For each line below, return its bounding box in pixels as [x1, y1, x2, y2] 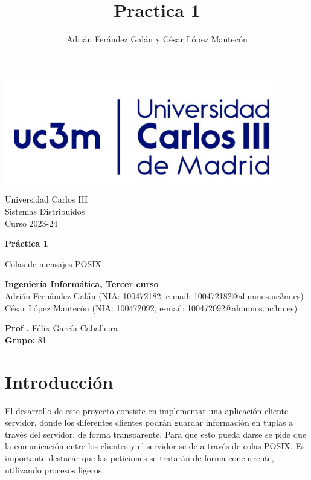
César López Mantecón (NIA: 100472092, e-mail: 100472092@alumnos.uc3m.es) [5, 301, 298, 314]
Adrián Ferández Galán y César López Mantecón [66, 33, 248, 45]
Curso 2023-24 [5, 216, 58, 229]
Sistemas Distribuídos [5, 205, 85, 218]
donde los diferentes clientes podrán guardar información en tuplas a [39, 416, 293, 429]
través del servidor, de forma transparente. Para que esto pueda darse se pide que [5, 427, 307, 440]
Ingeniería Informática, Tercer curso [5, 277, 159, 290]
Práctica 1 [5, 237, 48, 250]
